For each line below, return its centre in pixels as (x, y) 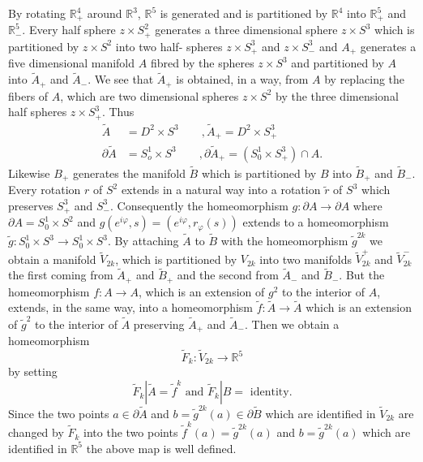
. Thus (118, 112)
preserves (31, 205)
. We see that (121, 79)
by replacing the (365, 79)
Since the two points (59, 413)
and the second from (228, 275)
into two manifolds (305, 259)
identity (269, 393)
